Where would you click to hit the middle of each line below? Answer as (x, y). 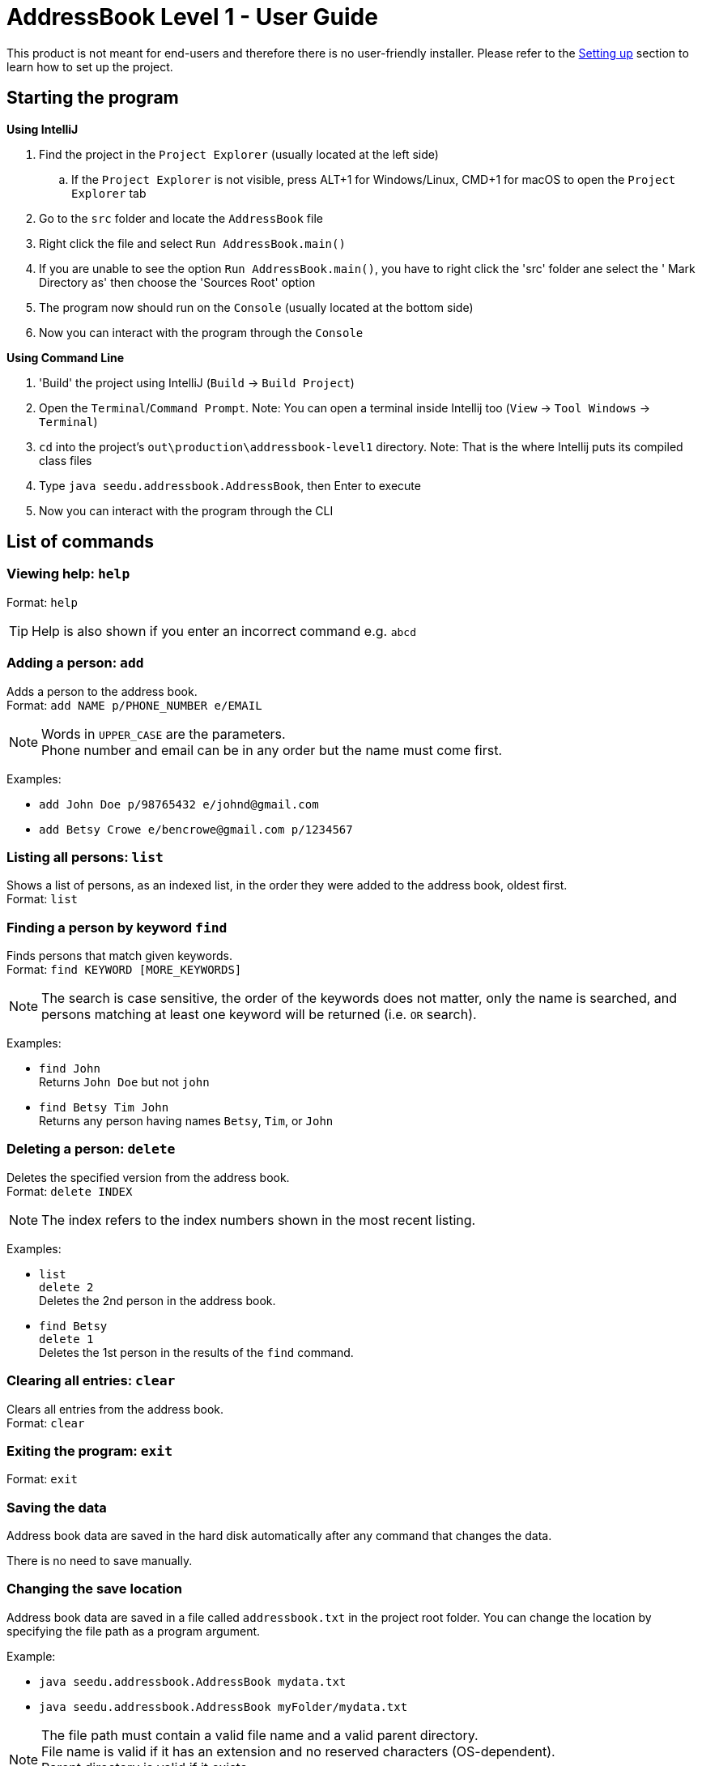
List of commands (81, 542)
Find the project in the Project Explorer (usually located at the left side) (239, 154)
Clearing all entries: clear (91, 1381)
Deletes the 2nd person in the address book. (157, 1300)
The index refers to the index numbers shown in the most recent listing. (259, 1220)
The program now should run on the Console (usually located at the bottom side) (256, 307)
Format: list (42, 899)
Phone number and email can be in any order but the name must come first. (272, 750)
